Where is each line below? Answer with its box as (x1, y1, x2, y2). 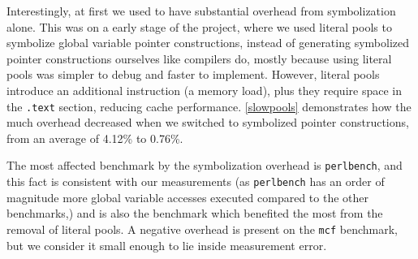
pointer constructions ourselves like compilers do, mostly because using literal (6, 50, 392, 67)
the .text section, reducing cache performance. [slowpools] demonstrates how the (6, 97, 412, 114)
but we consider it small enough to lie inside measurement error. (6, 236, 327, 253)
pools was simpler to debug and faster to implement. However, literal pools (6, 66, 380, 83)
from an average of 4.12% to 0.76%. (6, 129, 183, 146)
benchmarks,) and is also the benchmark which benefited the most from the (6, 205, 383, 222)
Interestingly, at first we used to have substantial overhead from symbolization (6, 2, 396, 19)
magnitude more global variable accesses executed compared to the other (6, 188, 368, 205)
